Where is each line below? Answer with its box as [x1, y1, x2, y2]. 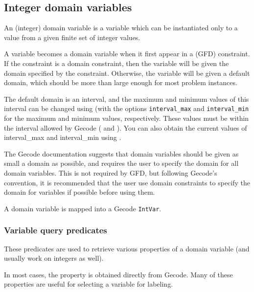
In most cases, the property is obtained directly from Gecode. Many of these [4, 269, 233, 279]
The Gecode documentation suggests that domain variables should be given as [4, 148, 239, 158]
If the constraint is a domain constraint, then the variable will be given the [4, 58, 229, 68]
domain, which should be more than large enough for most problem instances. [4, 77, 237, 88]
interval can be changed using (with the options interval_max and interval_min [4, 103, 249, 113]
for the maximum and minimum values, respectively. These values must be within [4, 113, 249, 123]
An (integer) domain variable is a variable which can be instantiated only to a [4, 22, 238, 33]
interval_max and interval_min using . [4, 132, 121, 142]
